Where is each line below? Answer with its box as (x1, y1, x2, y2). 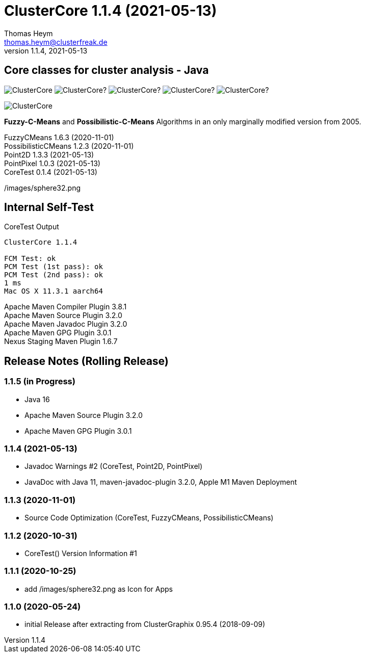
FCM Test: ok (4, 254, 56, 263)
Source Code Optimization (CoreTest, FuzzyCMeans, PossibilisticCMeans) (24, 513, 274, 522)
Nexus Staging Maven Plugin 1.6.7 (4, 337, 118, 346)
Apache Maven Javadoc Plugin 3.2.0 (4, 320, 127, 329)
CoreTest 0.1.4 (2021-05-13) (4, 167, 97, 176)
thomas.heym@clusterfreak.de (4, 37, 108, 46)
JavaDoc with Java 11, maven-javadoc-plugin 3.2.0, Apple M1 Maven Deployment (24, 478, 297, 487)
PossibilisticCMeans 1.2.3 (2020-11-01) (4, 141, 134, 150)
